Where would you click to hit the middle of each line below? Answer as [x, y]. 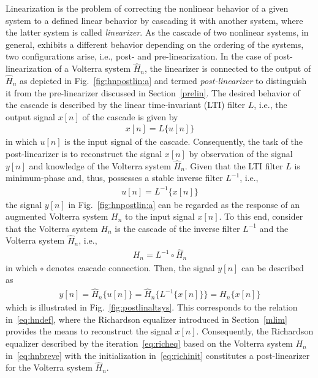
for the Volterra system [49, 367]
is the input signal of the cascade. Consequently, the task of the [184, 141]
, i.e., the [271, 105]
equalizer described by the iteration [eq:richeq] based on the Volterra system [149, 343]
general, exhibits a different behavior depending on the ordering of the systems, [155, 44]
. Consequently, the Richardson [255, 331]
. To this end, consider [261, 216]
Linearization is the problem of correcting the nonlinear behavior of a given [147, 8]
